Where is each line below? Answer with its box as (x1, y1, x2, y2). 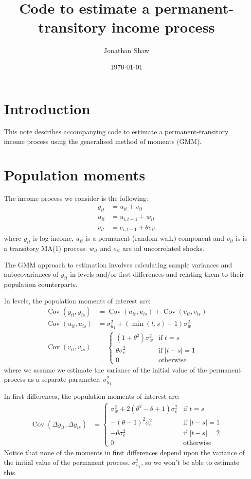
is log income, (33, 233, 74, 243)
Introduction (4, 98, 90, 118)
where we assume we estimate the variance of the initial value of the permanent (4, 364, 241, 374)
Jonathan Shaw (104, 45, 149, 55)
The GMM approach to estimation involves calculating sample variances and (4, 259, 233, 269)
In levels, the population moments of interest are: (4, 295, 151, 305)
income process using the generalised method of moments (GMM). (4, 136, 202, 146)
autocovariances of (4, 269, 59, 279)
